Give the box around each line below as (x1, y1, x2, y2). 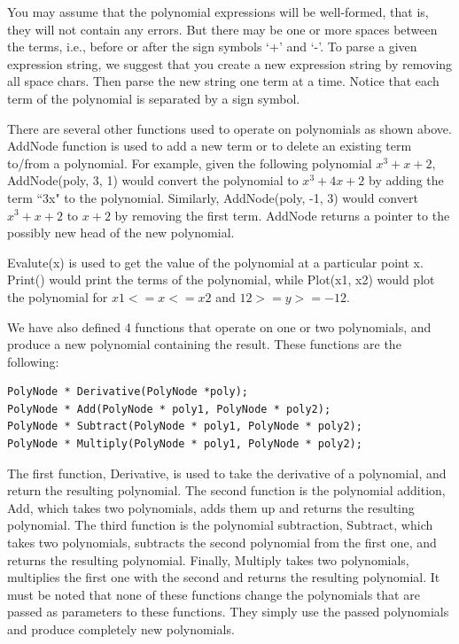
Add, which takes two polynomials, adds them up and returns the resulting (7, 498, 415, 516)
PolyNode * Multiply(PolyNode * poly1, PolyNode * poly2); (7, 438, 362, 451)
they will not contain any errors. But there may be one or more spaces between (7, 19, 438, 38)
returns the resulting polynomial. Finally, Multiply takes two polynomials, (7, 550, 409, 569)
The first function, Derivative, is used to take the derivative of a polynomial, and (7, 463, 447, 482)
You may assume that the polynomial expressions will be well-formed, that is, (7, 3, 429, 20)
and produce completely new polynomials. (7, 620, 235, 638)
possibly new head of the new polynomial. (7, 223, 235, 242)
